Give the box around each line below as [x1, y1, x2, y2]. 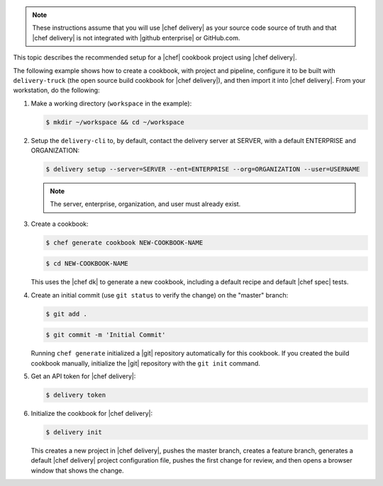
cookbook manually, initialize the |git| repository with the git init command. [30, 358, 260, 368]
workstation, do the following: [13, 86, 100, 95]
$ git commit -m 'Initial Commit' [45, 331, 166, 339]
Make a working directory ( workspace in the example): [30, 99, 192, 108]
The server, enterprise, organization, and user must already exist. [50, 200, 241, 208]
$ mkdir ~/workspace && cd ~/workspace [45, 118, 184, 126]
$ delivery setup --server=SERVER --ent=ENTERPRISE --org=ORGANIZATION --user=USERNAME [45, 165, 360, 174]
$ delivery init [45, 429, 103, 436]
